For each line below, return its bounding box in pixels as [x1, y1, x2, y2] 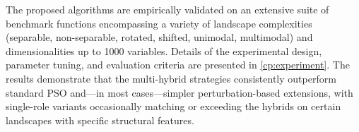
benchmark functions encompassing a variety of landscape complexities [6, 16, 312, 30]
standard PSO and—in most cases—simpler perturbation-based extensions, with [6, 85, 353, 100]
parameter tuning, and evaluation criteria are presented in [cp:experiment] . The [6, 57, 350, 72]
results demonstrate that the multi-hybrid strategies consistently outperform [6, 71, 336, 85]
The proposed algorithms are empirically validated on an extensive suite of [6, 2, 329, 16]
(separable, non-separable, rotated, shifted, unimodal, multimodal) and [6, 30, 313, 44]
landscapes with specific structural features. [6, 112, 194, 127]
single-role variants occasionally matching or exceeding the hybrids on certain [6, 99, 341, 114]
